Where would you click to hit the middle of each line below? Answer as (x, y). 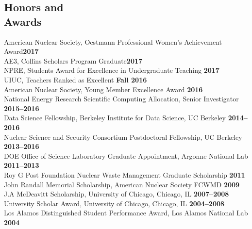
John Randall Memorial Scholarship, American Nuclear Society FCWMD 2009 (122, 184)
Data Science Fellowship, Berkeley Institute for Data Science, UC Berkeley (115, 118)
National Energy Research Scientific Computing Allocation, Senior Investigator (121, 99)
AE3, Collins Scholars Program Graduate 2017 (73, 60)
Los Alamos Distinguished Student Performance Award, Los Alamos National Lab (126, 213)
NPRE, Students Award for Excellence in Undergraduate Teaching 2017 (112, 70)
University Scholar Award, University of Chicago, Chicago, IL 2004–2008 (114, 203)
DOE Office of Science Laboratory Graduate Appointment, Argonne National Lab (126, 155)
